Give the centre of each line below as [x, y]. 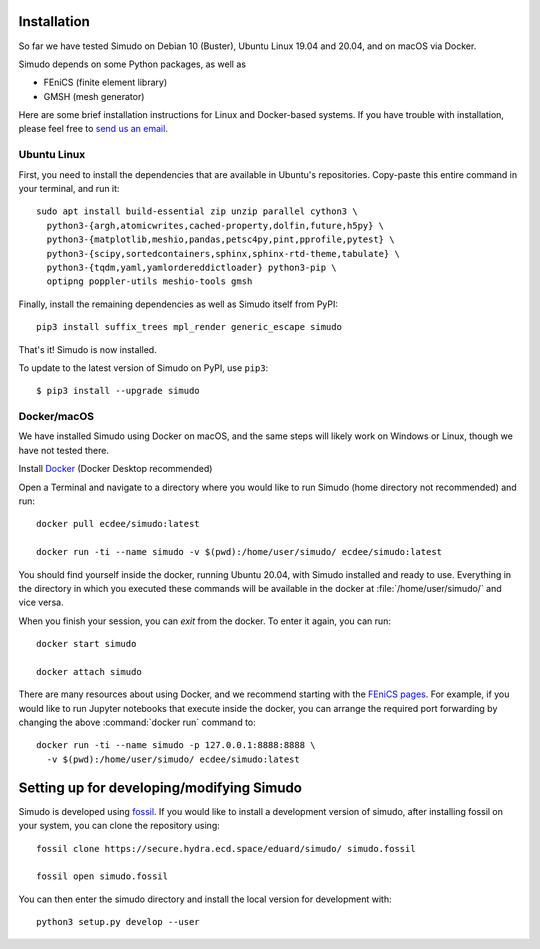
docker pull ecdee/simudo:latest [118, 524]
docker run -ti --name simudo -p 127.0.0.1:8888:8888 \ [176, 745]
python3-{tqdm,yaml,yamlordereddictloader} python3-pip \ [191, 267]
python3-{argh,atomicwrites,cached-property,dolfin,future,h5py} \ [215, 225]
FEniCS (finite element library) [105, 82]
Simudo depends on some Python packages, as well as [132, 64]
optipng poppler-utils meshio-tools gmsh [149, 281]
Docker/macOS [56, 417]
